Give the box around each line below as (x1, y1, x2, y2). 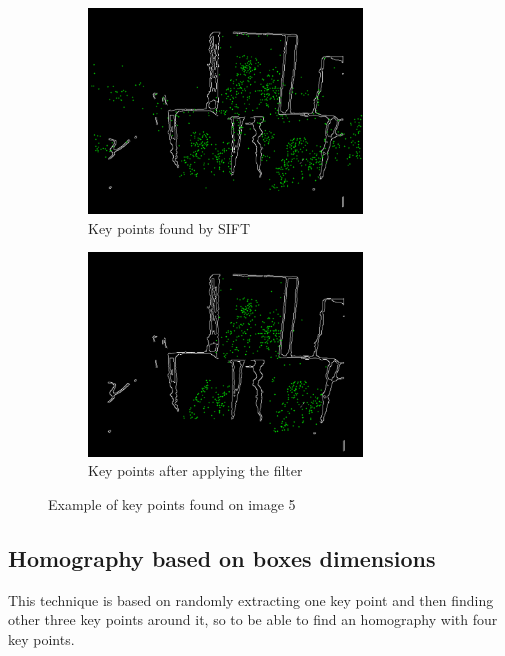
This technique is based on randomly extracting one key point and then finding (8, 589, 494, 610)
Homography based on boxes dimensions (8, 542, 436, 573)
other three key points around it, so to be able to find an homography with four (8, 609, 498, 630)
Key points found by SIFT (88, 217, 251, 238)
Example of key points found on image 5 (48, 493, 296, 514)
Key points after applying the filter (88, 460, 303, 481)
